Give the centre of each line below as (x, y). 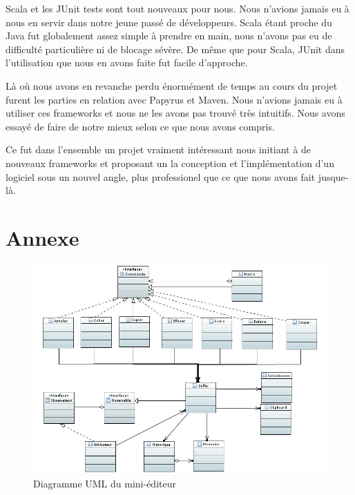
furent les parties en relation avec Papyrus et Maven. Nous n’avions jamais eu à (174, 99)
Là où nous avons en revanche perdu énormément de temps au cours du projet (172, 85)
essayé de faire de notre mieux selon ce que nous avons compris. (140, 126)
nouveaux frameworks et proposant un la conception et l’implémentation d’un (170, 163)
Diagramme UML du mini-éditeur (105, 483)
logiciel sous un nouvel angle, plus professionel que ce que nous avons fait (161, 176)
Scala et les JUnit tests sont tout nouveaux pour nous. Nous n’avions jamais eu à (177, 8)
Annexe (42, 237)
